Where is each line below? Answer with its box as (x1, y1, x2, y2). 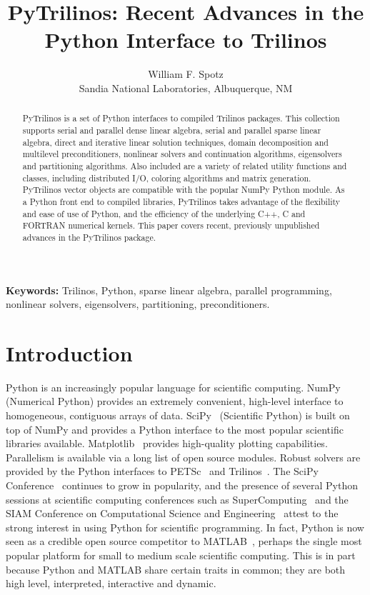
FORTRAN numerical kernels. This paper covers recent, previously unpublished (22, 219, 320, 231)
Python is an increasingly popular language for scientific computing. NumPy (6, 379, 341, 394)
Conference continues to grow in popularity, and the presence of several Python (6, 477, 358, 492)
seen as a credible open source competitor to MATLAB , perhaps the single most (6, 534, 362, 549)
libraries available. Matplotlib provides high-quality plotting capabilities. (6, 436, 328, 451)
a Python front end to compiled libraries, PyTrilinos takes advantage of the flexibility (22, 195, 341, 207)
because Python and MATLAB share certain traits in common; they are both (6, 561, 346, 576)
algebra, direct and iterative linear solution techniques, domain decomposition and (22, 136, 329, 148)
